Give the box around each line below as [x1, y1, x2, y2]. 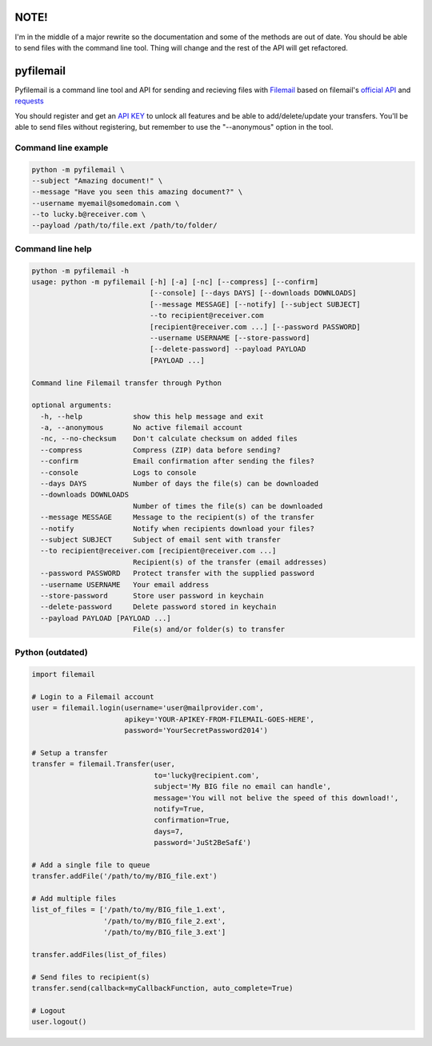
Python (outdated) [14, 647, 88, 658]
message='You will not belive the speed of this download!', [154, 793, 399, 803]
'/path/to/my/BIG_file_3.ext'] [102, 927, 226, 937]
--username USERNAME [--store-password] [149, 333, 310, 342]
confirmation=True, [154, 815, 230, 825]
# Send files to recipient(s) [31, 972, 150, 981]
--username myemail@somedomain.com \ [31, 199, 180, 207]
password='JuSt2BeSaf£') [154, 838, 251, 847]
